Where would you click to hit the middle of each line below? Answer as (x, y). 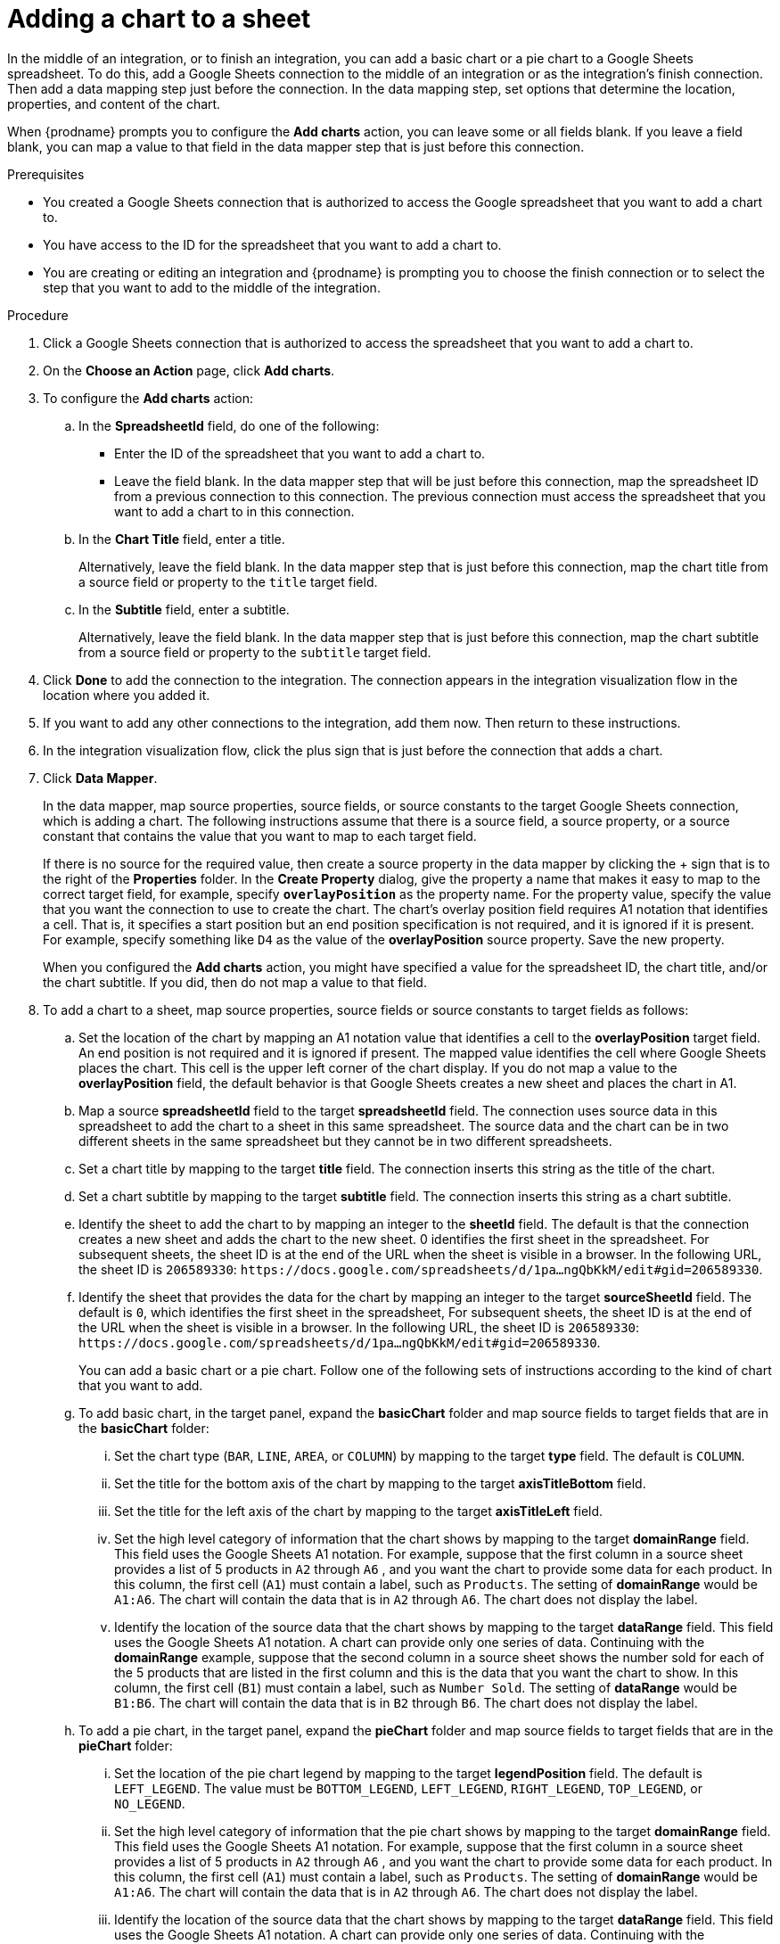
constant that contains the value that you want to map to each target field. (260, 836)
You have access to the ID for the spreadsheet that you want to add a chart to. (272, 244)
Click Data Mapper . (100, 778)
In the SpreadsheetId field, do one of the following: (229, 425)
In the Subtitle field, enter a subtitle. (184, 609)
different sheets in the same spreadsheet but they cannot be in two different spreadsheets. (345, 1141)
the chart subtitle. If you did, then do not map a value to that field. (235, 982)
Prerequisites (46, 174)
